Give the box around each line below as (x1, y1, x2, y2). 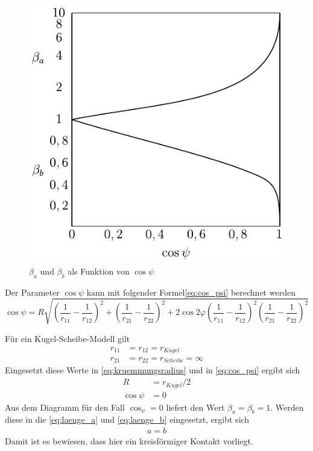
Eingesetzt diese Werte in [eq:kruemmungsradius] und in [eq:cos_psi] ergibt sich (5, 364, 300, 376)
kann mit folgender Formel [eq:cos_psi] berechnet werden (86, 285, 296, 298)
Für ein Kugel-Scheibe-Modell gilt (5, 332, 130, 344)
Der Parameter (5, 285, 60, 298)
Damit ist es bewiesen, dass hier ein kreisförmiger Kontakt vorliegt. (5, 435, 253, 447)
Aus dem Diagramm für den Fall (5, 400, 125, 413)
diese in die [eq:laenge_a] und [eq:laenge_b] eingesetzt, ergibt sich (5, 413, 250, 426)
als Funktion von (68, 264, 130, 277)
